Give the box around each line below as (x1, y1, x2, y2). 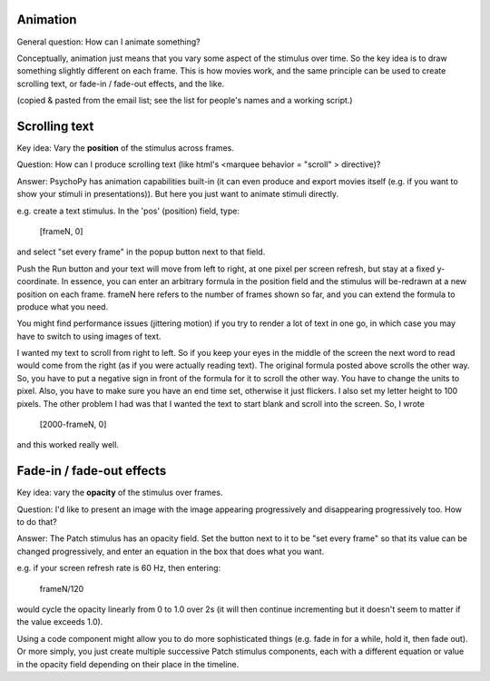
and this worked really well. (16, 439, 120, 450)
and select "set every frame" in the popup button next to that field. (16, 246, 266, 258)
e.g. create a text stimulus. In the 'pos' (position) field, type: (16, 205, 240, 216)
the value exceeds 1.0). (16, 617, 103, 627)
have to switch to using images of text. (16, 331, 162, 341)
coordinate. (16, 276, 60, 287)
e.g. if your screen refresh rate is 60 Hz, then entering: (16, 563, 221, 574)
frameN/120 (39, 583, 84, 594)
